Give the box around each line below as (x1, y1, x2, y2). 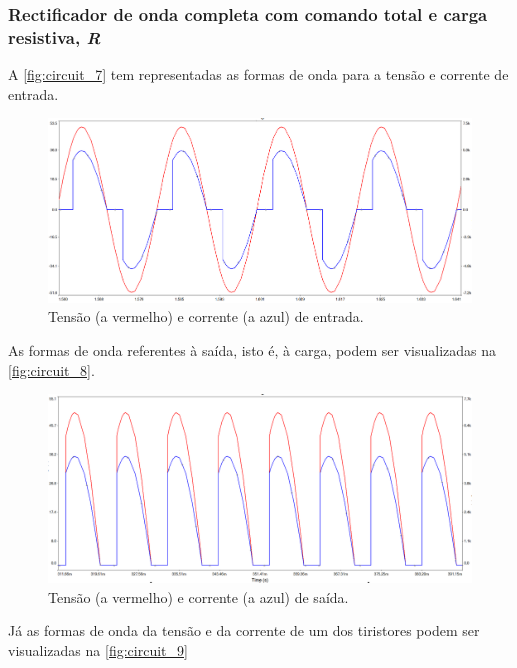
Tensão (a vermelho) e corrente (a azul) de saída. (48, 586, 349, 607)
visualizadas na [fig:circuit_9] (8, 639, 188, 660)
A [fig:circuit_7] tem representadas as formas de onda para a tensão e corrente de (8, 64, 509, 85)
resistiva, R (8, 24, 101, 49)
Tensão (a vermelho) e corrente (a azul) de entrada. (48, 306, 364, 327)
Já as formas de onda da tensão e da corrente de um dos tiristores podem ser (8, 620, 480, 641)
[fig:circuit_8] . (8, 359, 95, 380)
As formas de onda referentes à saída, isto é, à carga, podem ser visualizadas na (8, 339, 497, 360)
